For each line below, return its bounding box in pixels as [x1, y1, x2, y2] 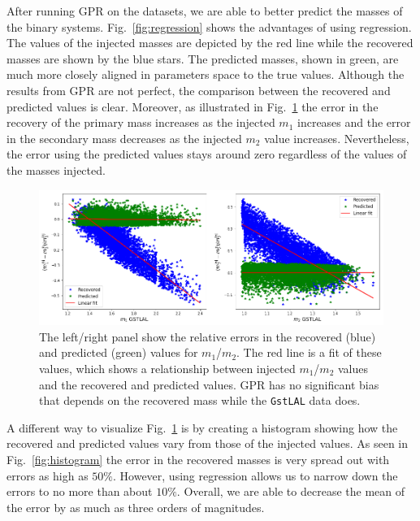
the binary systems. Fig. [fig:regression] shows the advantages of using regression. [6, 18, 412, 35]
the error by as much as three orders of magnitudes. [6, 498, 265, 515]
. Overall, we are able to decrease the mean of [176, 483, 405, 500]
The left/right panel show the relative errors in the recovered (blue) [39, 328, 376, 345]
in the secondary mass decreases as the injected [6, 129, 242, 146]
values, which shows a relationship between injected [39, 360, 296, 377]
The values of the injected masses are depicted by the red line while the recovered [6, 34, 414, 51]
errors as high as [6, 467, 89, 484]
